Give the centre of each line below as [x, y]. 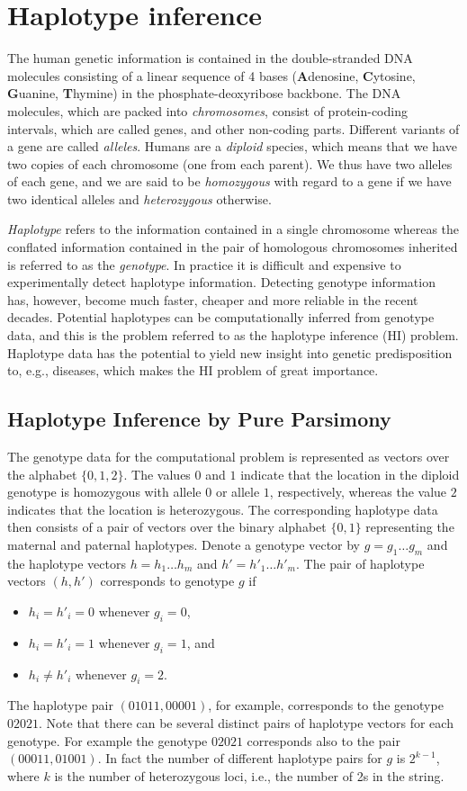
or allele [238, 492]
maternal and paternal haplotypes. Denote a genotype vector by [184, 544]
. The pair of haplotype [360, 563]
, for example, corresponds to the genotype [326, 705]
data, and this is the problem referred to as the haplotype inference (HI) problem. [233, 335]
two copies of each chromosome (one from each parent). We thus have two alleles [230, 163]
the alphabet [42, 474]
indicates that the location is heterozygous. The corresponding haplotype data [223, 509]
